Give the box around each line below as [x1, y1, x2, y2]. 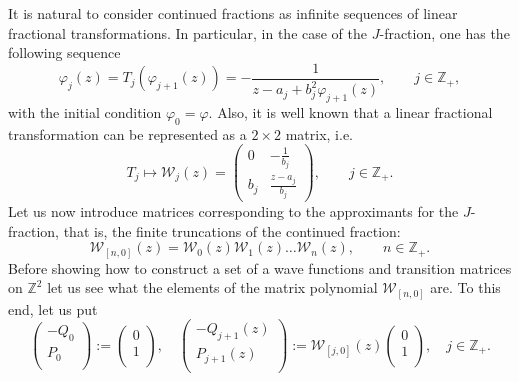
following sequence [8, 42, 121, 63]
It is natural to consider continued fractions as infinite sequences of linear [8, 3, 458, 23]
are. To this [430, 277, 501, 298]
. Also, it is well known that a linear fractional [208, 101, 493, 122]
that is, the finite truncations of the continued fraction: [63, 220, 401, 241]
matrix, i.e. [285, 123, 353, 144]
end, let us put [8, 298, 98, 319]
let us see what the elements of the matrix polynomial [47, 277, 378, 298]
